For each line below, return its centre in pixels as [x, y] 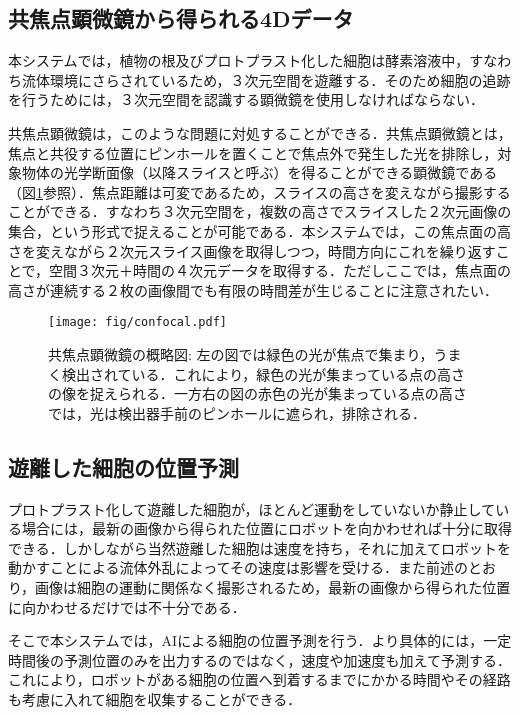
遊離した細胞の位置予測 [123, 466]
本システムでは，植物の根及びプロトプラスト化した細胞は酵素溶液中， [239, 60]
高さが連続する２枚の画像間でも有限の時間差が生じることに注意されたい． [253, 289]
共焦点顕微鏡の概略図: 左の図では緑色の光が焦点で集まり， [241, 353]
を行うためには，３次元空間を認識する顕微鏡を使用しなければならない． [246, 99]
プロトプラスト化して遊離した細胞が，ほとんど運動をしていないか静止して [252, 508]
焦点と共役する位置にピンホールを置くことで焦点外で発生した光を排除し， [253, 152]
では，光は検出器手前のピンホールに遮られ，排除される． [237, 412]
